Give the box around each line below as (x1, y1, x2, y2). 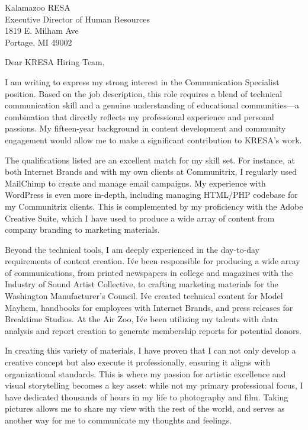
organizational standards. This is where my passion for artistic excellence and (5, 367, 286, 380)
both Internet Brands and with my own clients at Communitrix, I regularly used (5, 165, 297, 178)
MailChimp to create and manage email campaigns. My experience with (5, 177, 266, 189)
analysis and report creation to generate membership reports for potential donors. (5, 324, 301, 336)
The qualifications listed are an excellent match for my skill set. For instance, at (5, 153, 295, 166)
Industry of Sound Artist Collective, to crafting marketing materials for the (5, 278, 278, 290)
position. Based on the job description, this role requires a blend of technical (5, 87, 283, 100)
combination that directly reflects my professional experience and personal (5, 110, 274, 123)
